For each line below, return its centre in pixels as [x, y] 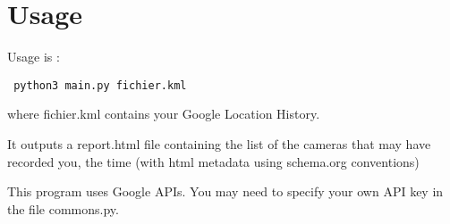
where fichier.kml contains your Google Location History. [164, 114]
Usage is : [34, 57]
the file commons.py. [63, 208]
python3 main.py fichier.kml [100, 85]
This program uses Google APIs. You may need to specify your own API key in [225, 191]
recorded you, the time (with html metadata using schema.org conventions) [213, 161]
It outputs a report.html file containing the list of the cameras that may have [219, 143]
